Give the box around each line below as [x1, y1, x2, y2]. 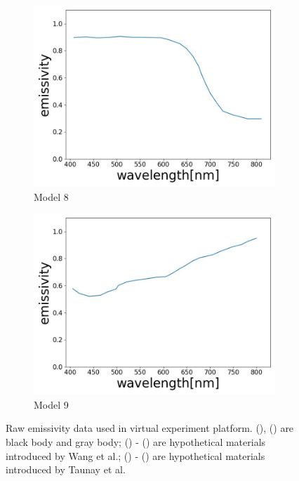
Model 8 [34, 189, 69, 204]
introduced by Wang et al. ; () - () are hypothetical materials [6, 448, 265, 463]
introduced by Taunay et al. [6, 462, 126, 477]
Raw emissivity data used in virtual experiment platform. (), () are [6, 421, 294, 435]
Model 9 [34, 397, 69, 411]
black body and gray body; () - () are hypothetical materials [6, 434, 266, 449]
